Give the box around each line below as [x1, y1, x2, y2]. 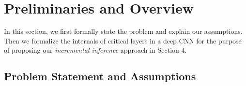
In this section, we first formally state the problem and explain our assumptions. [4, 26, 243, 36]
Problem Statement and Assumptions [4, 69, 196, 84]
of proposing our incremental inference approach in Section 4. [4, 45, 187, 55]
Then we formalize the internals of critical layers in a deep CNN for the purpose [4, 35, 242, 45]
